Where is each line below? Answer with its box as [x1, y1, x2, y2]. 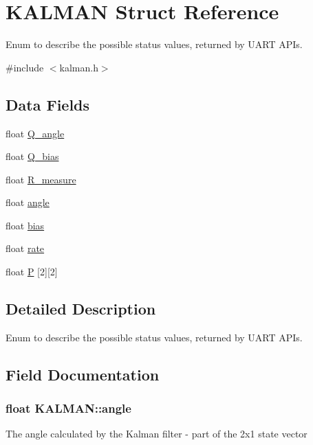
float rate [6, 241, 45, 255]
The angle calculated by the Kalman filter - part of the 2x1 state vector [6, 426, 307, 441]
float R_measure [6, 172, 76, 186]
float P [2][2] [6, 264, 58, 279]
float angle [6, 195, 50, 209]
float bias [6, 218, 45, 232]
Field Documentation [6, 363, 160, 385]
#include [6, 60, 44, 74]
